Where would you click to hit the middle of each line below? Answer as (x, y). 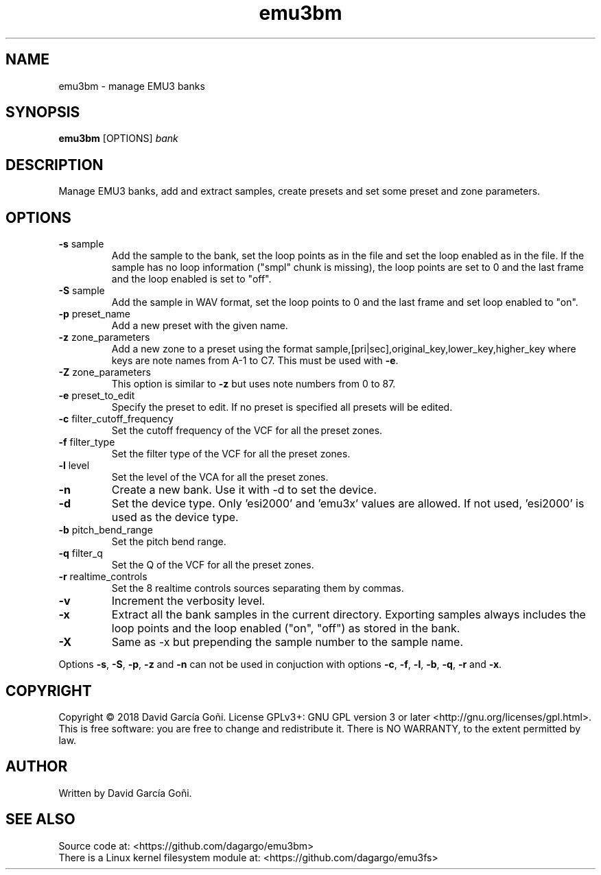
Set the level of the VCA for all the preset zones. (220, 477)
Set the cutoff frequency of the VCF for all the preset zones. (247, 431)
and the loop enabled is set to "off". (191, 279)
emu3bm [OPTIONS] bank (118, 139)
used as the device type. (175, 517)
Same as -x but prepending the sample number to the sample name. (287, 642)
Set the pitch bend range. (169, 542)
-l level (74, 466)
